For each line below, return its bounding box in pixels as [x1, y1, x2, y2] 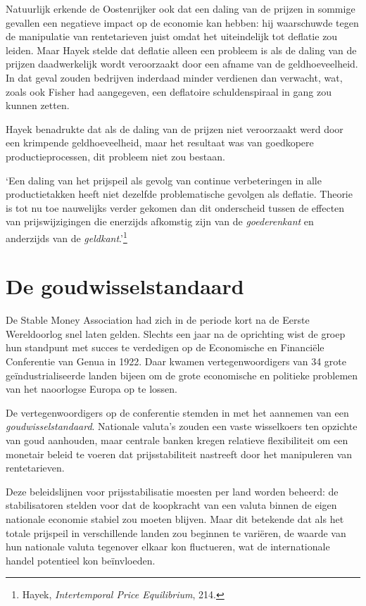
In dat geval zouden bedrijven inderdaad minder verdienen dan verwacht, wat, [6, 70, 343, 84]
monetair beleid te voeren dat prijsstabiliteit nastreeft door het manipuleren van [6, 446, 353, 461]
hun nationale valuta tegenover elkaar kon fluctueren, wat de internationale [6, 539, 330, 554]
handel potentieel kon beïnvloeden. [6, 553, 156, 567]
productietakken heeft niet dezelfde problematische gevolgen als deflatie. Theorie [6, 187, 353, 201]
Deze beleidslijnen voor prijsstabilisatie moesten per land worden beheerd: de [6, 484, 339, 498]
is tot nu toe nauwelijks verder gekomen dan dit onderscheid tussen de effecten [6, 200, 345, 215]
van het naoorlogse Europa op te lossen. [6, 381, 177, 396]
